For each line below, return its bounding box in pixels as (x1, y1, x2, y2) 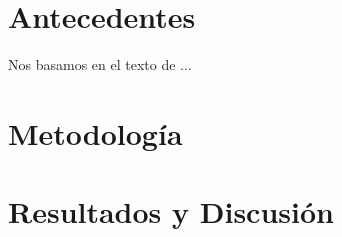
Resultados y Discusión (8, 191, 334, 232)
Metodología (8, 112, 183, 153)
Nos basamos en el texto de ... (8, 54, 192, 75)
